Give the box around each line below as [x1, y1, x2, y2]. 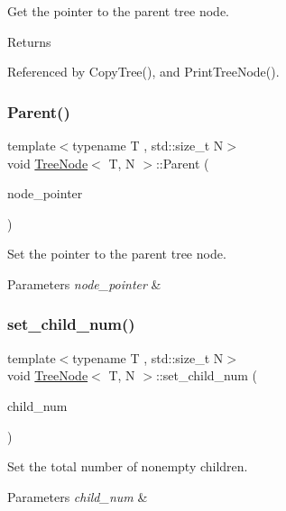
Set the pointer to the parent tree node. [7, 244, 226, 263]
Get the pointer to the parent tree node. [7, 2, 229, 20]
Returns [7, 32, 51, 50]
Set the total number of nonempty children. [7, 457, 248, 476]
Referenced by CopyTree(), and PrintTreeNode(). [7, 62, 280, 81]
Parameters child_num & [7, 487, 148, 506]
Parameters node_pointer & [7, 274, 161, 293]
